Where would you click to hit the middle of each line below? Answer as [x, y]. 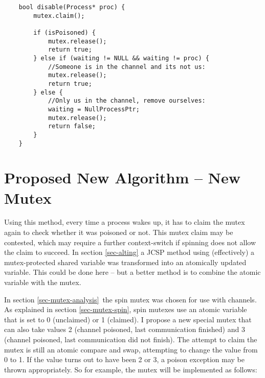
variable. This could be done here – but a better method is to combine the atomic [132, 272]
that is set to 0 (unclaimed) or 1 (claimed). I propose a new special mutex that [128, 319]
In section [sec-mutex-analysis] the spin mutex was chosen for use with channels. [130, 299]
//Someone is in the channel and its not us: [127, 67]
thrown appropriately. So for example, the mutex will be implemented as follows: [131, 369]
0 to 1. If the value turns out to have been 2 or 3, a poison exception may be [124, 359]
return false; [72, 126]
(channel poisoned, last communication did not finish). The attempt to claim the [131, 339]
